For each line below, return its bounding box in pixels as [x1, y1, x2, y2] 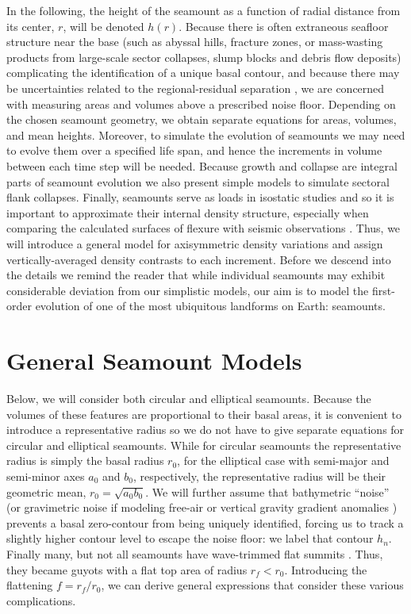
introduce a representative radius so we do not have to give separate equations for [6, 421, 405, 438]
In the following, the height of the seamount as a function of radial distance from [6, 2, 401, 18]
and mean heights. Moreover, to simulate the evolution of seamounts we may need [6, 126, 405, 143]
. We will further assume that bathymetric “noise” [145, 483, 390, 500]
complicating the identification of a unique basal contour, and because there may [6, 64, 400, 81]
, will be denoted [63, 17, 144, 34]
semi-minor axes [6, 467, 85, 484]
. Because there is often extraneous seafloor [179, 17, 389, 34]
